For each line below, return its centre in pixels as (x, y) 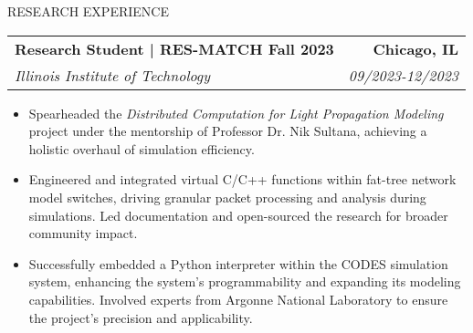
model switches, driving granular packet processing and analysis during (227, 197)
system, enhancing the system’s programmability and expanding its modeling (245, 281)
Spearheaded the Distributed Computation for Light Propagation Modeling (236, 113)
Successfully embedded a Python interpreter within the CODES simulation (238, 263)
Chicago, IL (416, 48)
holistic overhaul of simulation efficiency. (142, 148)
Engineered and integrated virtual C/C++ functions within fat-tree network (242, 179)
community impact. (83, 233)
